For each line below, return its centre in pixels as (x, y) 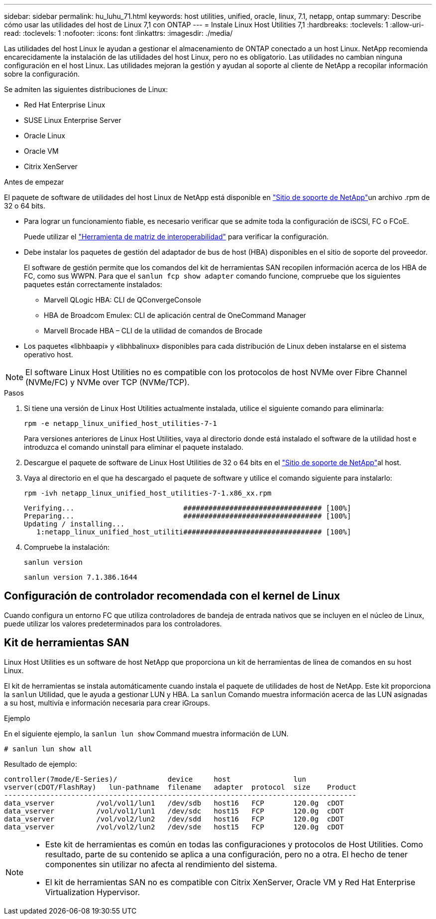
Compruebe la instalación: (67, 547)
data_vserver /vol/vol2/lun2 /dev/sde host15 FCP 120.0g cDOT (174, 827)
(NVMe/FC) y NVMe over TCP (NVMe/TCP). (108, 382)
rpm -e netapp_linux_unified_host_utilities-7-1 (120, 423)
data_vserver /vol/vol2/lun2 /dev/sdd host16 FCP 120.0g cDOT (174, 819)
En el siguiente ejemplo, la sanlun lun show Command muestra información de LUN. (146, 733)
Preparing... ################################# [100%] (188, 516)
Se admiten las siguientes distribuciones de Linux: (86, 89)
